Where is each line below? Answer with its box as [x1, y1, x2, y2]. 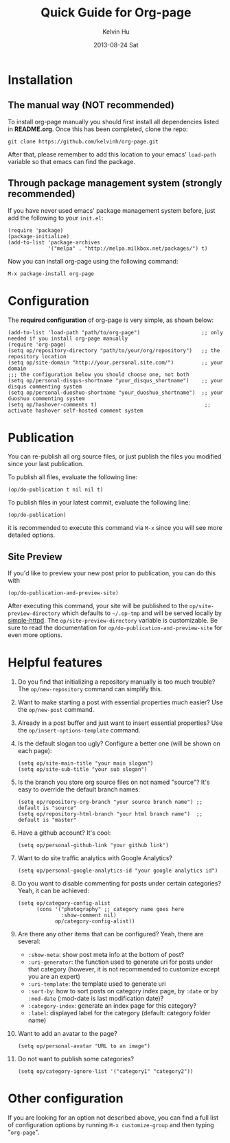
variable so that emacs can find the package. [8, 157, 136, 165]
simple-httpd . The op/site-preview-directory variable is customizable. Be [8, 616, 218, 625]
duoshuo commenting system [8, 395, 85, 402]
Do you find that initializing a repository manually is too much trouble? [17, 678, 216, 686]
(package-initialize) [8, 233, 70, 240]
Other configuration [8, 1091, 124, 1107]
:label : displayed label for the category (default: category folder [27, 1009, 211, 1017]
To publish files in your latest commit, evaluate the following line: [8, 498, 191, 507]
